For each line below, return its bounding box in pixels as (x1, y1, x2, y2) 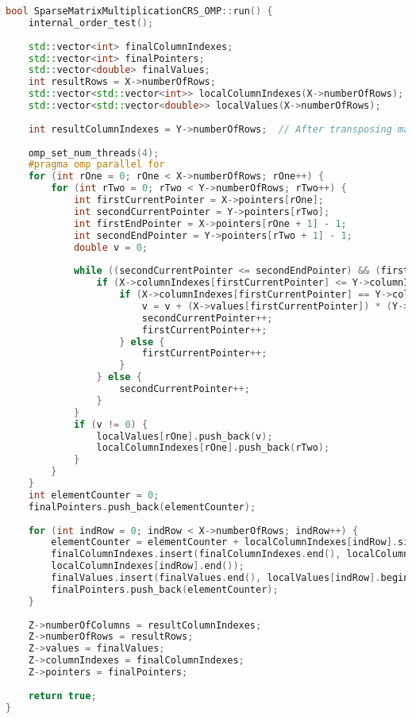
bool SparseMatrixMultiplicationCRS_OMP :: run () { (6, 6, 273, 17)
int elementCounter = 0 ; (28, 489, 160, 501)
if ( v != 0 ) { (73, 418, 148, 430)
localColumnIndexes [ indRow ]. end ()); (51, 560, 245, 572)
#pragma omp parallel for (28, 159, 165, 171)
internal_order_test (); (28, 17, 154, 29)
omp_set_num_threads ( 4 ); (28, 147, 160, 159)
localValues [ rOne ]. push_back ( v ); (96, 430, 273, 442)
